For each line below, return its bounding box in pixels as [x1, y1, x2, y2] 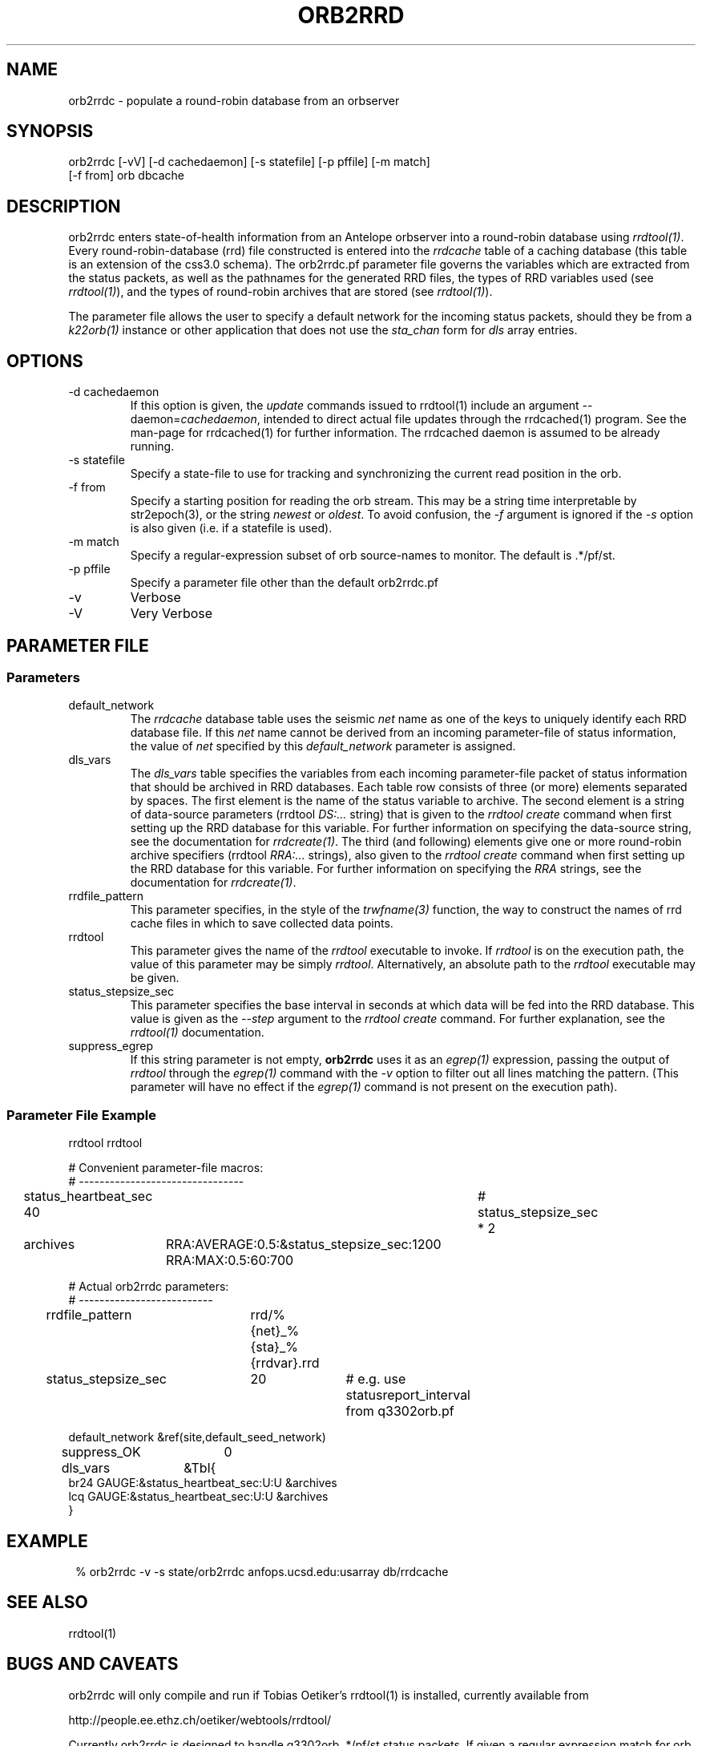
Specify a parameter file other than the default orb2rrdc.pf [130, 576, 439, 590]
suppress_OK [61, 1444, 141, 1461]
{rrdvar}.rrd [250, 1355, 320, 1372]
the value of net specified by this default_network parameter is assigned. [130, 739, 516, 754]
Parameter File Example [6, 1106, 157, 1123]
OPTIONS [6, 350, 83, 371]
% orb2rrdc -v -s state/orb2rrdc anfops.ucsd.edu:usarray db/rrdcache [75, 1564, 449, 1578]
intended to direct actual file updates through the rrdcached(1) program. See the [263, 412, 687, 426]
